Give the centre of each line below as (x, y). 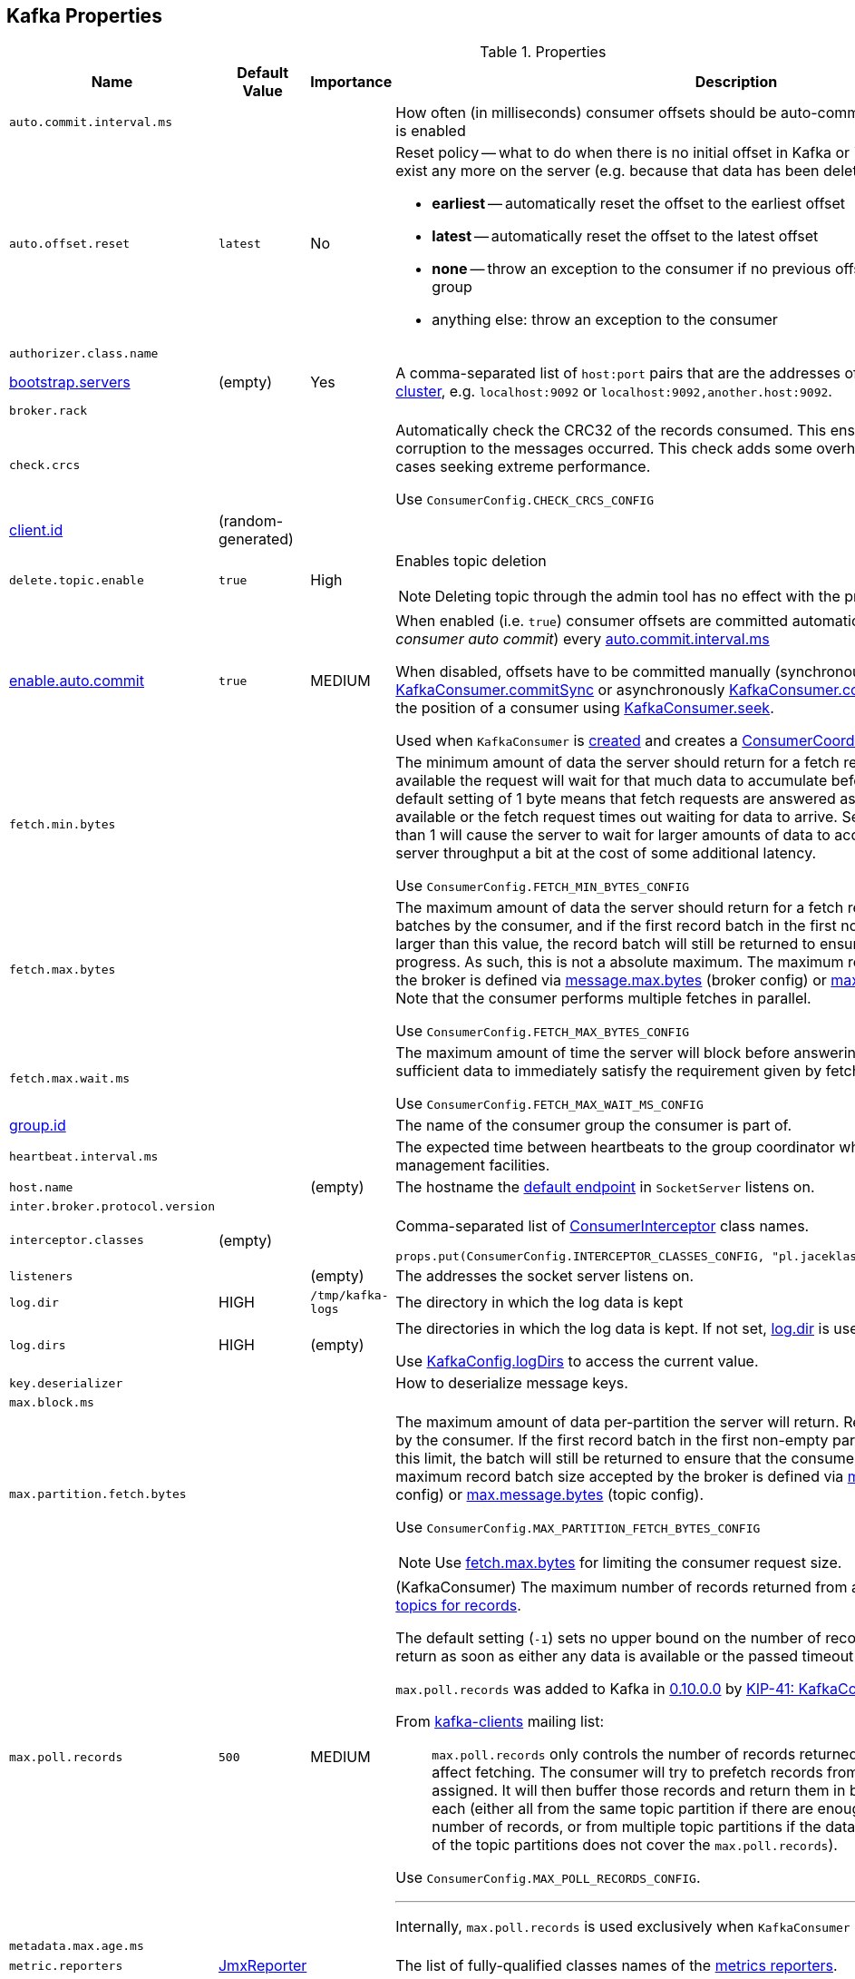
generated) (256, 539)
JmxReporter (262, 1966)
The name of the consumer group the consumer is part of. (594, 1126)
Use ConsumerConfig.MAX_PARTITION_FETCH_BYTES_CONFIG (578, 1528)
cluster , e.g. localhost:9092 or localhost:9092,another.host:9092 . (614, 392)
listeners (41, 1276)
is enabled (431, 131)
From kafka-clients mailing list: (500, 1722)
